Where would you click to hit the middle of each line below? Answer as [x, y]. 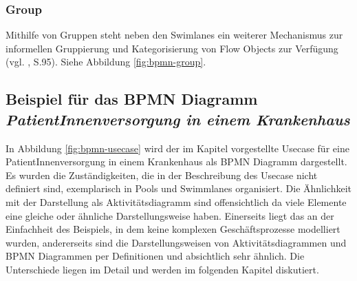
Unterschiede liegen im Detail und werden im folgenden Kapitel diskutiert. [162, 269]
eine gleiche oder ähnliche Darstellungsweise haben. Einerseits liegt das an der [170, 215]
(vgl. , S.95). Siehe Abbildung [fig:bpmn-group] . [106, 62]
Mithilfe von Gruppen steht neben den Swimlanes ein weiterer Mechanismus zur [174, 35]
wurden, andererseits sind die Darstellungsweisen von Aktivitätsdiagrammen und [176, 242]
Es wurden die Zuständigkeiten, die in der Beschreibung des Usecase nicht [162, 175]
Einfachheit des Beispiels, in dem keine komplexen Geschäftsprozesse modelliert [173, 229]
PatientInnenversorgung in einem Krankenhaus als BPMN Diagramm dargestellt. [176, 162]
